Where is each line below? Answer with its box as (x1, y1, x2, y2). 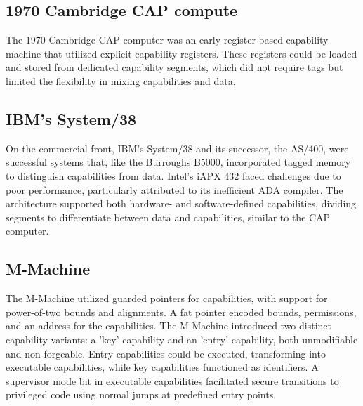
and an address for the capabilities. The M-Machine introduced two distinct (6, 318, 332, 333)
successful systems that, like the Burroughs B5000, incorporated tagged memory (6, 155, 351, 169)
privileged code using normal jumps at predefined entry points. (6, 387, 277, 402)
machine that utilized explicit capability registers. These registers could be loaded (6, 46, 357, 60)
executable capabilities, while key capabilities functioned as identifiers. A (6, 360, 319, 374)
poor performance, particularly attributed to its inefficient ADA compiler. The (6, 182, 343, 197)
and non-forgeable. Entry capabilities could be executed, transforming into (6, 346, 326, 360)
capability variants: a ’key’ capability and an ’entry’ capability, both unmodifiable (6, 332, 358, 346)
